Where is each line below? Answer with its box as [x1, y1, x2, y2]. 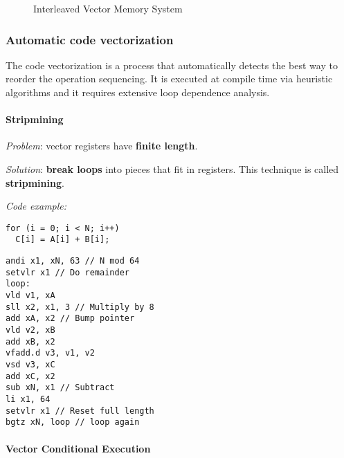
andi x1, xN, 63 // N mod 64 [6, 256, 140, 266]
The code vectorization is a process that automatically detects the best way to [6, 57, 338, 72]
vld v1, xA [6, 291, 55, 301]
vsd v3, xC [6, 359, 55, 369]
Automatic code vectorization [6, 30, 174, 48]
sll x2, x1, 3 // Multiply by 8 [6, 302, 154, 312]
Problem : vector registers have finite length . [6, 138, 198, 153]
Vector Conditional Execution [6, 441, 151, 455]
